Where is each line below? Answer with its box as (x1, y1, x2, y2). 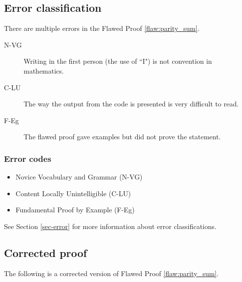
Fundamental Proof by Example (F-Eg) (15, 205, 135, 215)
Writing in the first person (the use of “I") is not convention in (24, 56, 212, 66)
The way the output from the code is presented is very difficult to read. (24, 99, 239, 109)
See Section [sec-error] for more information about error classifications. (4, 221, 216, 231)
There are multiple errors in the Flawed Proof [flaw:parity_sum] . (4, 23, 200, 33)
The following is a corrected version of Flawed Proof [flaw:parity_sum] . (4, 268, 219, 278)
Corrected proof (4, 245, 87, 260)
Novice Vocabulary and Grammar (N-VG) (15, 172, 143, 182)
